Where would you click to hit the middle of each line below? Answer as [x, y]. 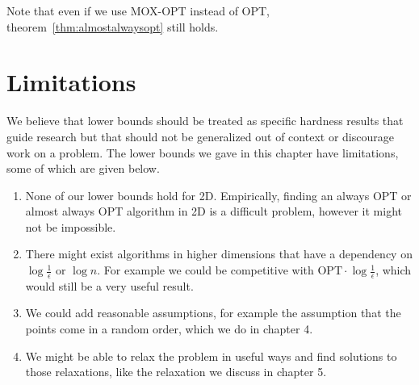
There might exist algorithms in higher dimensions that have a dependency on [219, 254]
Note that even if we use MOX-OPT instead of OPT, [138, 10]
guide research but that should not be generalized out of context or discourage [200, 136]
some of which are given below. [83, 168]
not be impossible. [71, 226]
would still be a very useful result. [109, 285]
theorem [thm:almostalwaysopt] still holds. [113, 26]
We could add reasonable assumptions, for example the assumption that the [213, 313]
